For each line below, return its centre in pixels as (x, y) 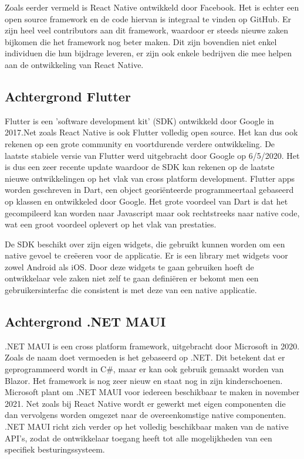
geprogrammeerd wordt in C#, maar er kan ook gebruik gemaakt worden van (144, 369)
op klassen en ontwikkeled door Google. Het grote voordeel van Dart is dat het (146, 201)
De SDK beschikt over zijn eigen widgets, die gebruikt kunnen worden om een (145, 244)
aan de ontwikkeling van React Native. (74, 64)
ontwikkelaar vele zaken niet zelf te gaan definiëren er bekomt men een (132, 278)
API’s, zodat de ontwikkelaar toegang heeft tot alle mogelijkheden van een (139, 438)
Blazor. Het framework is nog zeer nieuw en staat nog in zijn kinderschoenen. (144, 380)
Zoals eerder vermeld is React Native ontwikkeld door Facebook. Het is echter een (152, 7)
